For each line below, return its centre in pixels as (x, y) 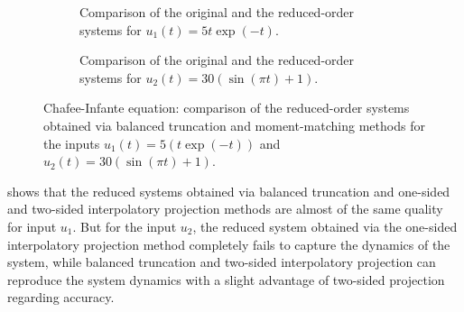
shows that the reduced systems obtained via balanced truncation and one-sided (229, 191)
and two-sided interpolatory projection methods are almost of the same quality (225, 209)
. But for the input (125, 226)
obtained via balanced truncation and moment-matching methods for (234, 125)
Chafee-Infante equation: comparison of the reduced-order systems (227, 108)
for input (32, 226)
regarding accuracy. (61, 297)
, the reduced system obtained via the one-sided (325, 226)
